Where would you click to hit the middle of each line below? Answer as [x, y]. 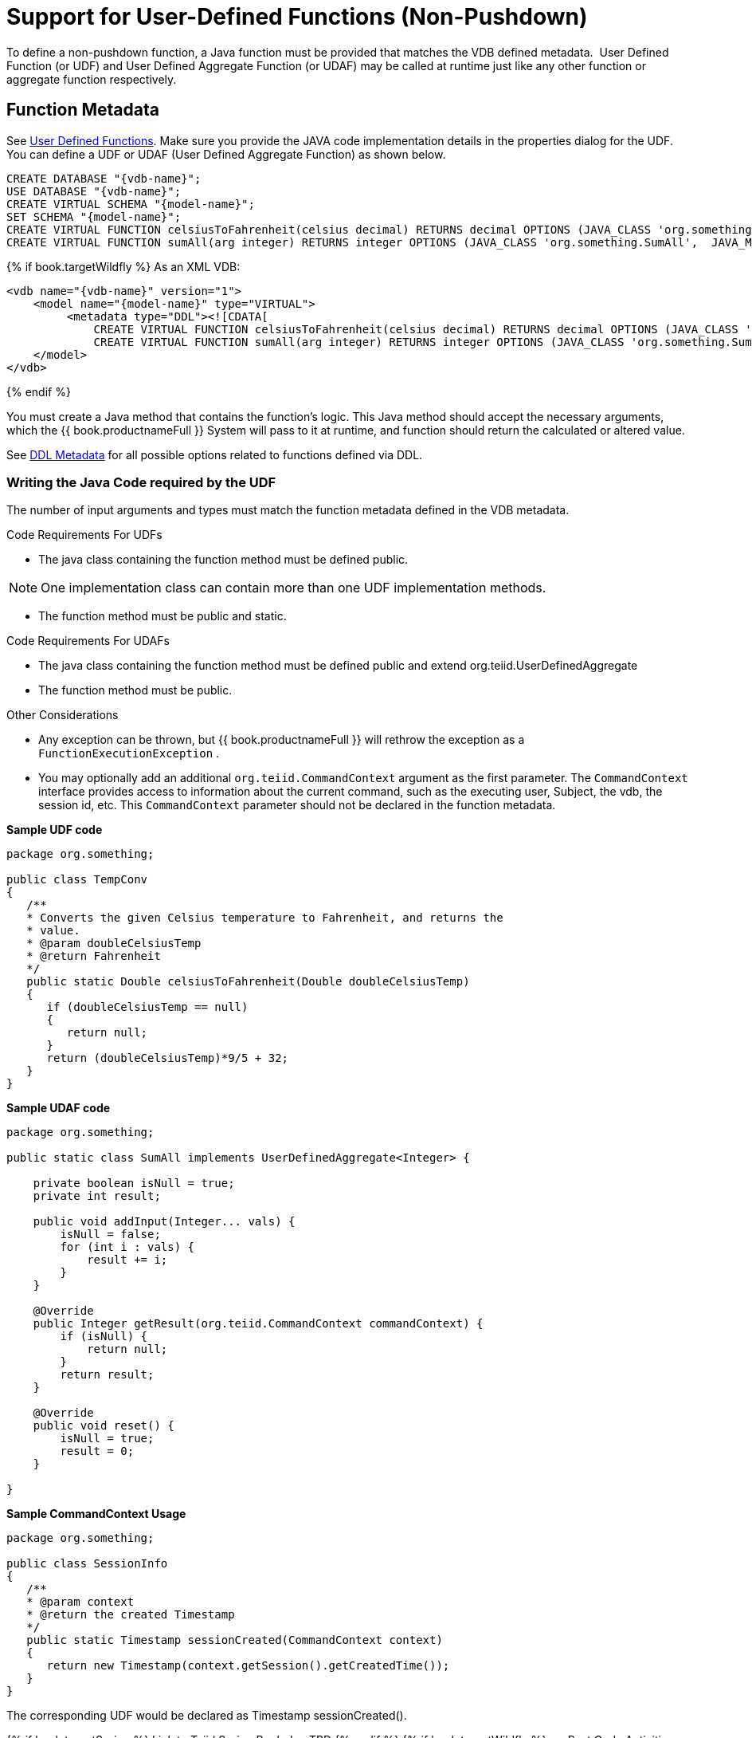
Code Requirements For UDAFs [88, 641]
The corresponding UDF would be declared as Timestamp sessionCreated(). [207, 1716]
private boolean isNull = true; [134, 1184]
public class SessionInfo [87, 1564]
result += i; [127, 1260]
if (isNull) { [104, 1337]
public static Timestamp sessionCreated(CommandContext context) [235, 1640]
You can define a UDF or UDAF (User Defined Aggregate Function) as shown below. [226, 154]
